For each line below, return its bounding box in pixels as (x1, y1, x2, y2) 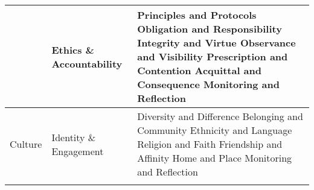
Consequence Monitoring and (137, 77, 280, 91)
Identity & (51, 130, 96, 144)
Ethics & (51, 42, 94, 57)
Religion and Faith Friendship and (137, 137, 283, 151)
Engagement (51, 144, 104, 158)
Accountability (51, 56, 123, 71)
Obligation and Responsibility (137, 22, 282, 36)
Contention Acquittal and (137, 63, 262, 77)
